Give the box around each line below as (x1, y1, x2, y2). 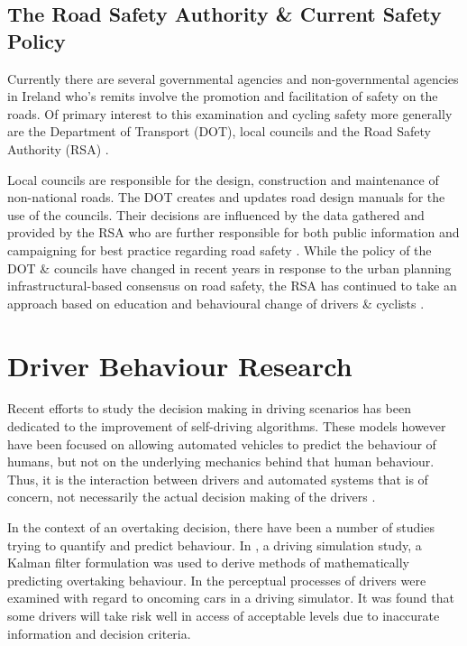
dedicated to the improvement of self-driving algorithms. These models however (7, 417, 446, 436)
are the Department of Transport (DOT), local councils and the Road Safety (7, 122, 431, 141)
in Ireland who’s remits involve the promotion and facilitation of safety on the (7, 87, 438, 106)
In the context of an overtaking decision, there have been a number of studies (7, 518, 435, 536)
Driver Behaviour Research (7, 346, 353, 383)
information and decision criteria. (7, 623, 191, 642)
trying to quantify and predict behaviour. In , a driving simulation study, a (7, 535, 422, 554)
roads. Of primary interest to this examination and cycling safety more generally (7, 104, 453, 123)
